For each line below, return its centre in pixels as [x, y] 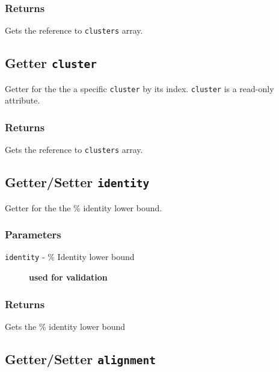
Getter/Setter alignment [80, 358]
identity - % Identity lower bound [70, 257]
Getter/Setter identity [77, 182]
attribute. [23, 100]
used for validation [68, 277]
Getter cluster [51, 63]
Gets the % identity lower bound [65, 326]
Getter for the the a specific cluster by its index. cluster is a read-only [139, 88]
